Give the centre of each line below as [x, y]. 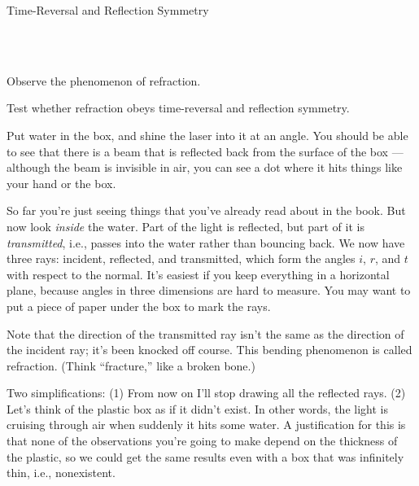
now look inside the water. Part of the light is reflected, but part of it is [185, 226]
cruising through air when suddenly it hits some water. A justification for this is [206, 425]
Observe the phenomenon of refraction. [104, 80]
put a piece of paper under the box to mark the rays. [139, 306]
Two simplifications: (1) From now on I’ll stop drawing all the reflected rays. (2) [206, 393]
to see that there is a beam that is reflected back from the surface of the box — [205, 151]
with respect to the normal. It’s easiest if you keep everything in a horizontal [198, 274]
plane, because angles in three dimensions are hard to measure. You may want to [209, 290]
